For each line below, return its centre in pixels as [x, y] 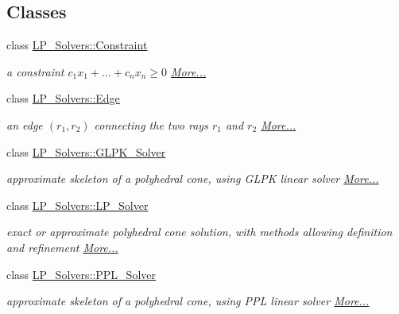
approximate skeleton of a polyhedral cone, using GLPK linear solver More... [193, 178]
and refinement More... [62, 247]
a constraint [35, 71]
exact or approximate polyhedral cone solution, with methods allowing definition [199, 232]
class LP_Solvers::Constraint [77, 45]
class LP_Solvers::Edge [63, 98]
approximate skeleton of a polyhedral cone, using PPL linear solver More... [188, 301]
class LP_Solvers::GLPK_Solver [86, 151]
